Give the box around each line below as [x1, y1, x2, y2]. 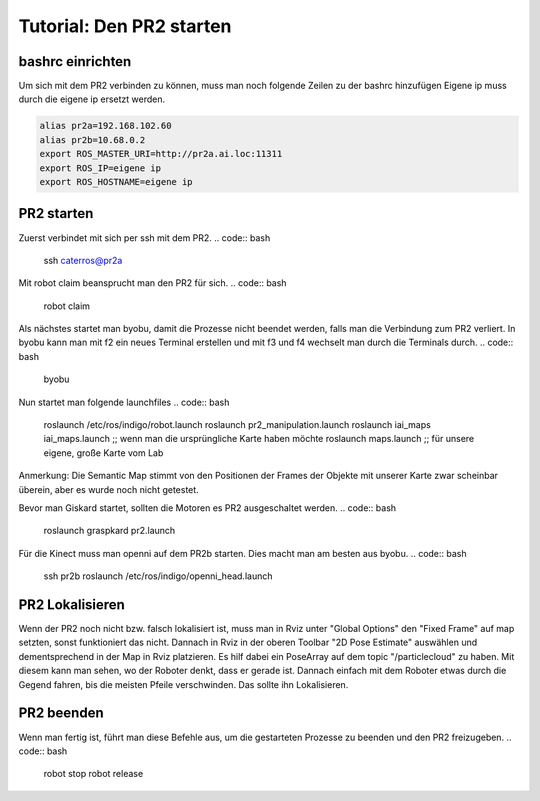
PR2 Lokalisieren [18, 596, 125, 613]
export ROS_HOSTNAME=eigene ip [39, 176, 194, 187]
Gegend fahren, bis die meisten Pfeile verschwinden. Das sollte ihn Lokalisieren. [18, 678, 349, 690]
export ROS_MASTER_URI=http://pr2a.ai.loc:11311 [39, 148, 283, 160]
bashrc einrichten [18, 53, 132, 70]
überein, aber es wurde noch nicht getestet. [18, 483, 199, 495]
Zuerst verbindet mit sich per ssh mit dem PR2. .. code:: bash [18, 231, 271, 244]
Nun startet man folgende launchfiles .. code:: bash [18, 396, 230, 408]
